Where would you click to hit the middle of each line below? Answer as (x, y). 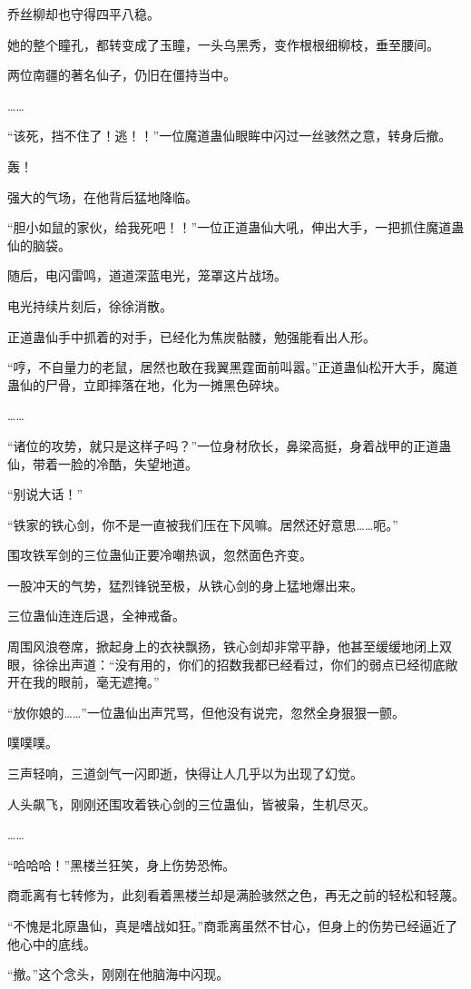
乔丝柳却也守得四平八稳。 (83, 14)
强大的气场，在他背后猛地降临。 (103, 196)
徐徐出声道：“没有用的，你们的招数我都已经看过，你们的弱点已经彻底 (239, 664)
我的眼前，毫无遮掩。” (96, 682)
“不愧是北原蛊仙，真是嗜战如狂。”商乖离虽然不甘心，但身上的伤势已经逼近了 (233, 925)
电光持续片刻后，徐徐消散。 (90, 305)
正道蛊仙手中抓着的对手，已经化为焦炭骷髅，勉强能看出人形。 (191, 336)
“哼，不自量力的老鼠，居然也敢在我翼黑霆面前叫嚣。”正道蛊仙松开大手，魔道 (233, 367)
